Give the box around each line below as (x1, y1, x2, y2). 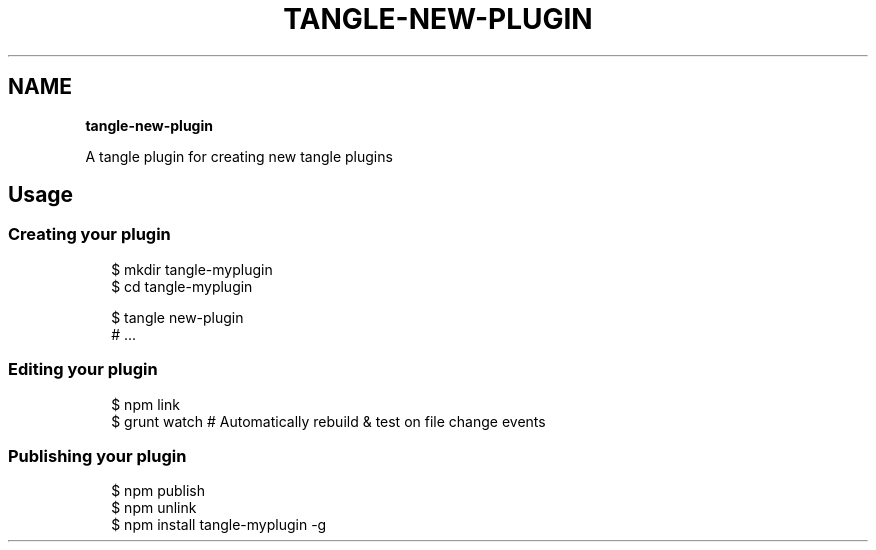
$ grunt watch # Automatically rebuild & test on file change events (111, 412, 546, 430)
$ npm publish (111, 482, 206, 500)
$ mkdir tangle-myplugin (111, 260, 273, 278)
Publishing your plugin (8, 445, 187, 466)
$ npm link (111, 395, 180, 413)
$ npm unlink (111, 499, 197, 517)
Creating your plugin (8, 224, 171, 245)
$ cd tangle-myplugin (111, 277, 253, 295)
